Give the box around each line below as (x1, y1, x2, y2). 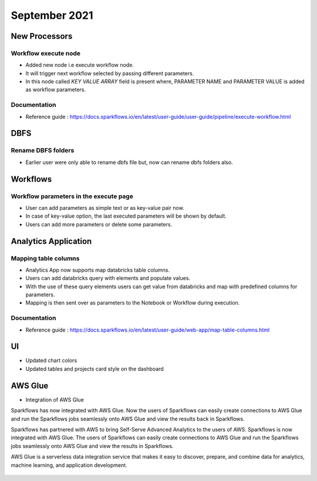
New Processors (11, 31, 73, 41)
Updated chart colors (25, 357, 77, 364)
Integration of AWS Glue (25, 396, 85, 403)
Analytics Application (11, 236, 92, 246)
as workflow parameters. (25, 86, 86, 93)
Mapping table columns (11, 254, 80, 262)
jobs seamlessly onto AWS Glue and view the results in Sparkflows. (11, 442, 174, 449)
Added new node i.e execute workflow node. (25, 62, 134, 69)
